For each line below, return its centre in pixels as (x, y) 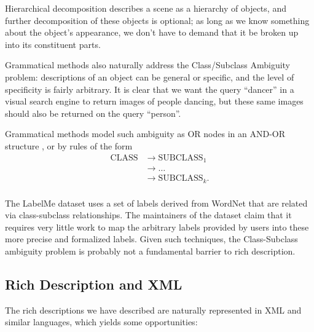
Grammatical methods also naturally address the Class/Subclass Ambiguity (148, 65)
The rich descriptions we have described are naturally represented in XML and (153, 310)
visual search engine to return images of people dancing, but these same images (154, 101)
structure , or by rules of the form (69, 145)
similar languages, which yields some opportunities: (101, 322)
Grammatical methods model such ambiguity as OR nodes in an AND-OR (145, 134)
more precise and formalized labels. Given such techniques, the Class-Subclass (151, 239)
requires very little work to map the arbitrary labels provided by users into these (157, 227)
